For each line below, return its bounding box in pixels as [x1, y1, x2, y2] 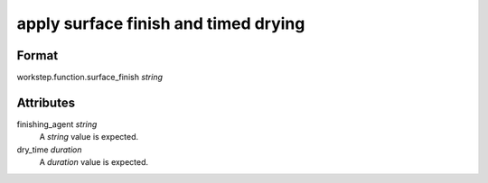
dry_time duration [16, 144, 82, 155]
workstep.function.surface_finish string [16, 72, 163, 83]
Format [16, 48, 59, 63]
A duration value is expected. [39, 157, 149, 168]
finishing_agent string [16, 118, 98, 130]
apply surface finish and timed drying [16, 14, 305, 33]
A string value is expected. [39, 132, 139, 142]
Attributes [16, 95, 76, 110]
